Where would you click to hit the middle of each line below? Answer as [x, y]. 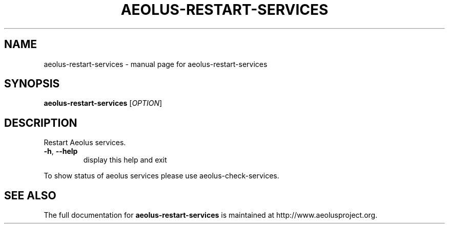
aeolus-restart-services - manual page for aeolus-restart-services [156, 64]
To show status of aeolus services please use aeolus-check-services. [161, 176]
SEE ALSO [30, 195]
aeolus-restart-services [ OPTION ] [103, 103]
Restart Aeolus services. [85, 143]
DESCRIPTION [41, 123]
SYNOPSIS [32, 84]
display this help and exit [125, 160]
